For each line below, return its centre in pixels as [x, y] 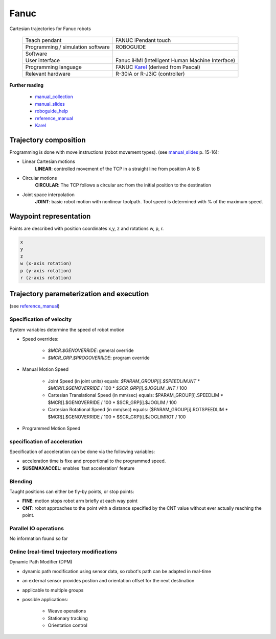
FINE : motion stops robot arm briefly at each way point [80, 501]
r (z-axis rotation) [46, 278]
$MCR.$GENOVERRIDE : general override [91, 350]
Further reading [26, 85]
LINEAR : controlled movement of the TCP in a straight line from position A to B [118, 169]
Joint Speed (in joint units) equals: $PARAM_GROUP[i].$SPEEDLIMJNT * [124, 381]
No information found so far [39, 538]
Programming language [53, 67]
